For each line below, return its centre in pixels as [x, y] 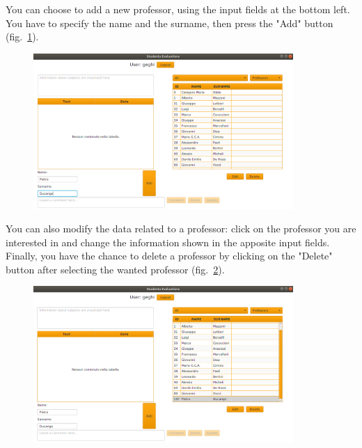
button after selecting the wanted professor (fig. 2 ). [115, 269]
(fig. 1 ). [22, 37]
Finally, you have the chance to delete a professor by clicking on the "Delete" [169, 256]
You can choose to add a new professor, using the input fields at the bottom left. [178, 9]
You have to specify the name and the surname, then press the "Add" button [170, 23]
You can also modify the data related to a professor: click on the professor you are [181, 229]
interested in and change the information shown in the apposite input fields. [168, 242]
